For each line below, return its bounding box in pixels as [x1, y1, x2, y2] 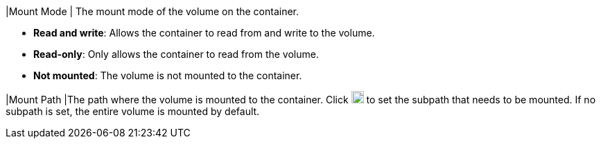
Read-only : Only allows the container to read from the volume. [33, 48, 319, 60]
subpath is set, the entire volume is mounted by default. [6, 105, 260, 117]
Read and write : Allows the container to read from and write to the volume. [33, 27, 375, 39]
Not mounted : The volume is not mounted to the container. [33, 70, 302, 81]
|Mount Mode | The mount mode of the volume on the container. [6, 6, 299, 17]
